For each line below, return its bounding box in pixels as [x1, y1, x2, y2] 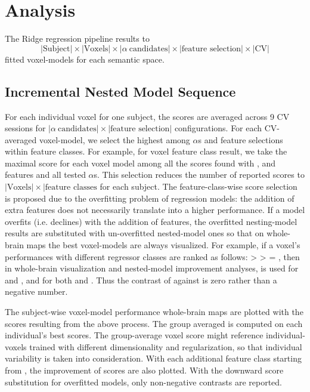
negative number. [5, 285, 68, 298]
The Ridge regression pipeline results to [5, 32, 150, 45]
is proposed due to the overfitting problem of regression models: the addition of [5, 192, 294, 204]
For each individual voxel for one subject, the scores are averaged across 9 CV [5, 110, 290, 122]
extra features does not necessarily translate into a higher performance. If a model [5, 203, 305, 216]
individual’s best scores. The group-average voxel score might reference [5, 329, 263, 341]
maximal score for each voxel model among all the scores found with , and [5, 156, 276, 169]
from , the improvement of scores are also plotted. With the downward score [5, 363, 284, 376]
